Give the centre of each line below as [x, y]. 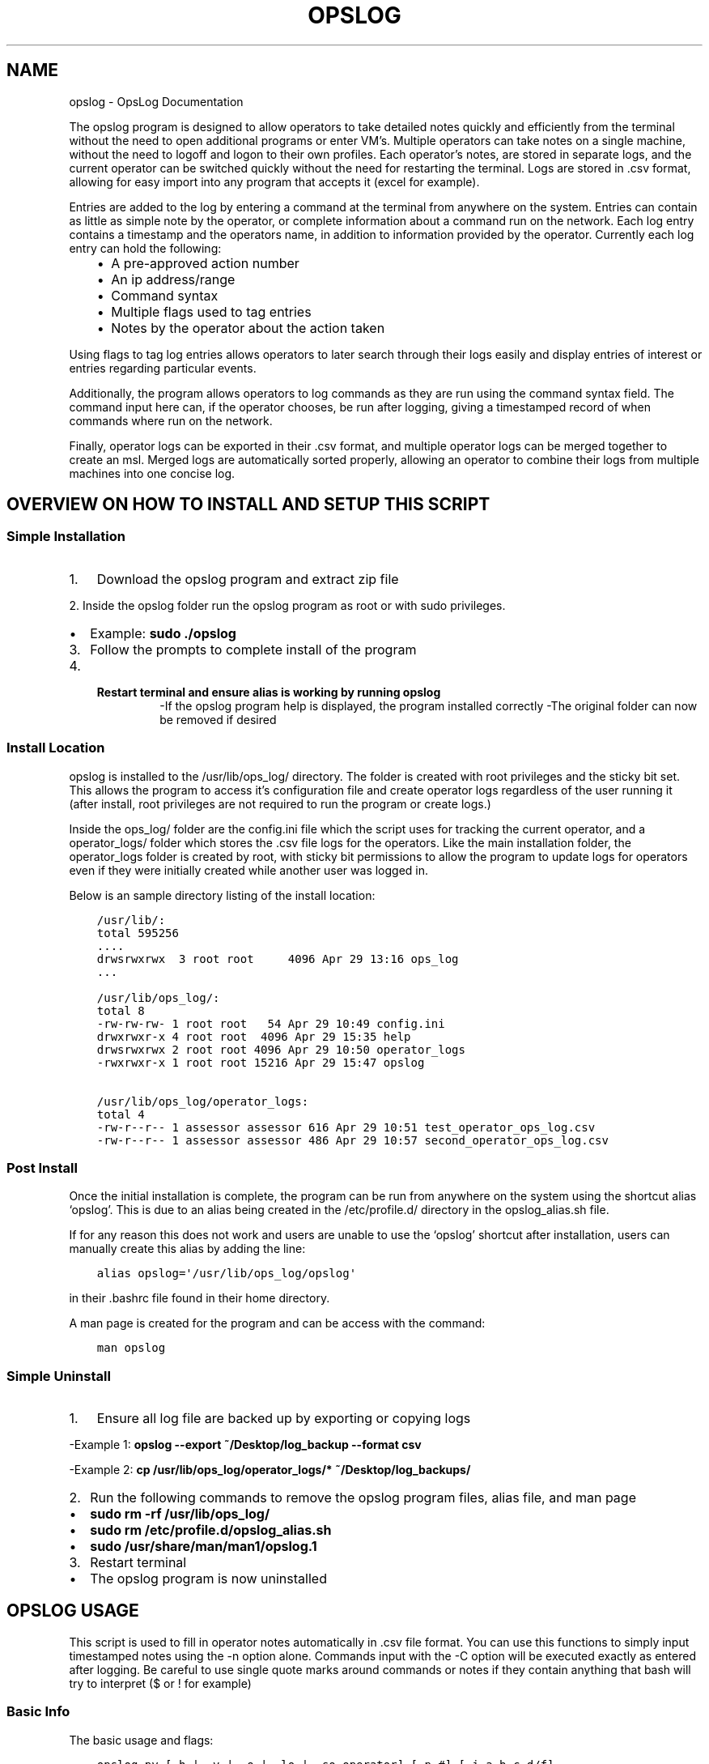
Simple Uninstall [59, 1376]
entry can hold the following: [145, 248]
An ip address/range [173, 279]
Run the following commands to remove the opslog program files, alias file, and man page [363, 1498]
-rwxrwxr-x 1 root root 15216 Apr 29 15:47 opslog [261, 1062]
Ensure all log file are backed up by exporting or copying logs [284, 1419]
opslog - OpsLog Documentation [156, 101]
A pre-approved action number [205, 263]
